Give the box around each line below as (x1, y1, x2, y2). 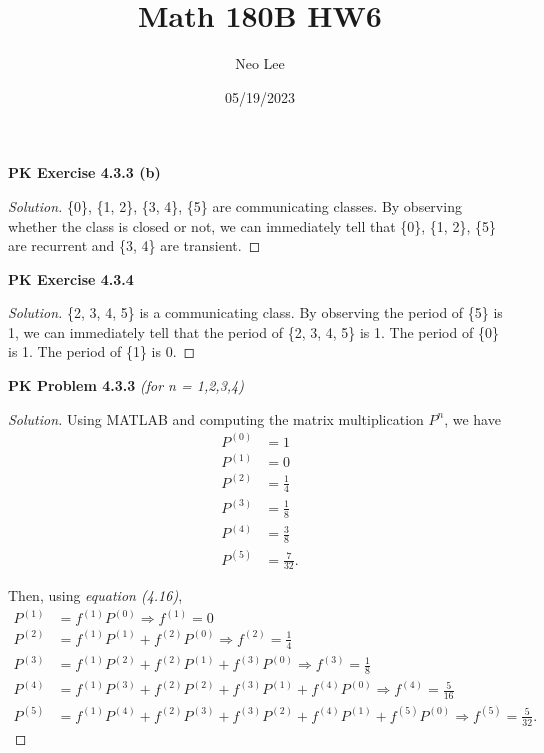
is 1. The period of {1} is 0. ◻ (8, 341, 196, 362)
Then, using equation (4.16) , (8, 585, 183, 606)
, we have (444, 408, 501, 429)
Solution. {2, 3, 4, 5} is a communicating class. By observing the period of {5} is (8, 302, 503, 323)
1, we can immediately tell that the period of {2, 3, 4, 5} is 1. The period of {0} (8, 321, 499, 342)
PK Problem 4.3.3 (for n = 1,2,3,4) (8, 375, 244, 396)
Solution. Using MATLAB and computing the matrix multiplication (8, 408, 424, 429)
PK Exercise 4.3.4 (8, 268, 134, 289)
